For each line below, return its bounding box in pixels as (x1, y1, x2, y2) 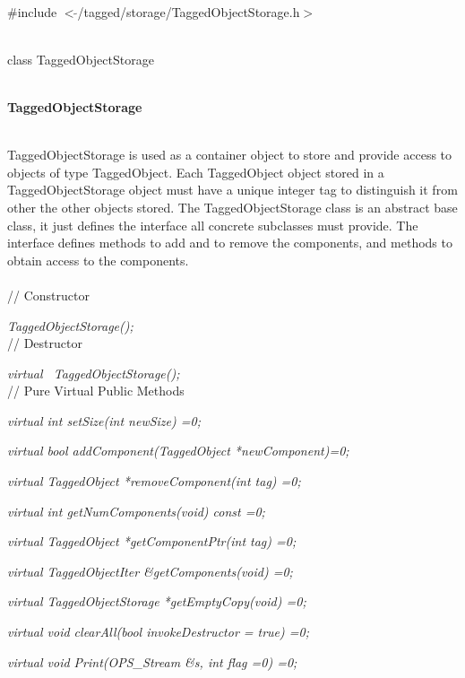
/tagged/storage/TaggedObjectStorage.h (77, 2, 300, 21)
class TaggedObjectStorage (7, 49, 154, 68)
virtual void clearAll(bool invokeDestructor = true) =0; (7, 622, 309, 641)
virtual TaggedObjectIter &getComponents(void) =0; (7, 561, 293, 580)
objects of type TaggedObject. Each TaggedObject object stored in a (7, 162, 384, 181)
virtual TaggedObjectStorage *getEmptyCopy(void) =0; (7, 592, 306, 611)
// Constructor (7, 285, 90, 304)
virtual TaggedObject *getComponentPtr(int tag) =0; (7, 532, 297, 551)
